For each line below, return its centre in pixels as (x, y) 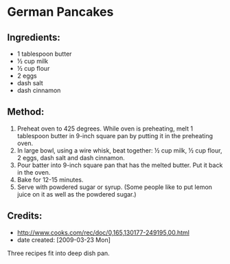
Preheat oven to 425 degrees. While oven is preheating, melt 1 (105, 129)
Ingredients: (34, 37)
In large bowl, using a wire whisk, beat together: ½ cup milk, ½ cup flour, (119, 150)
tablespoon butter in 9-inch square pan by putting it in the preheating (115, 135)
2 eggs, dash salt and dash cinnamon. (71, 157)
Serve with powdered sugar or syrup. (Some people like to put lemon (115, 187)
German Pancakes (60, 12)
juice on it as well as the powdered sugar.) (77, 194)
